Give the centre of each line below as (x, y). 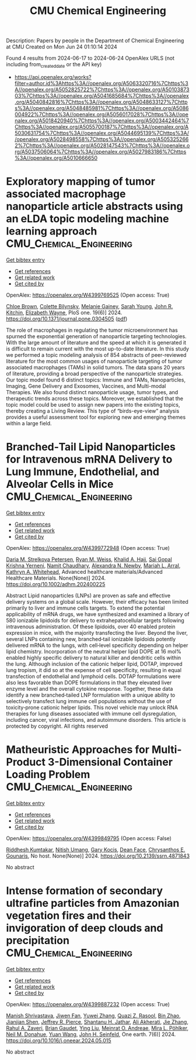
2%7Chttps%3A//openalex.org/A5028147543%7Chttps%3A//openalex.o (102, 145)
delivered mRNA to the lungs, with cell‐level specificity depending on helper (97, 645)
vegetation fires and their (69, 915)
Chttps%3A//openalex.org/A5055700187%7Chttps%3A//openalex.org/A (101, 126)
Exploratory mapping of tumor (81, 182)
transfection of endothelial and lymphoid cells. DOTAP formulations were (93, 676)
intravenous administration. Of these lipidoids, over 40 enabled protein (91, 627)
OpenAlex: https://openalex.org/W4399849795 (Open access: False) (89, 838)
